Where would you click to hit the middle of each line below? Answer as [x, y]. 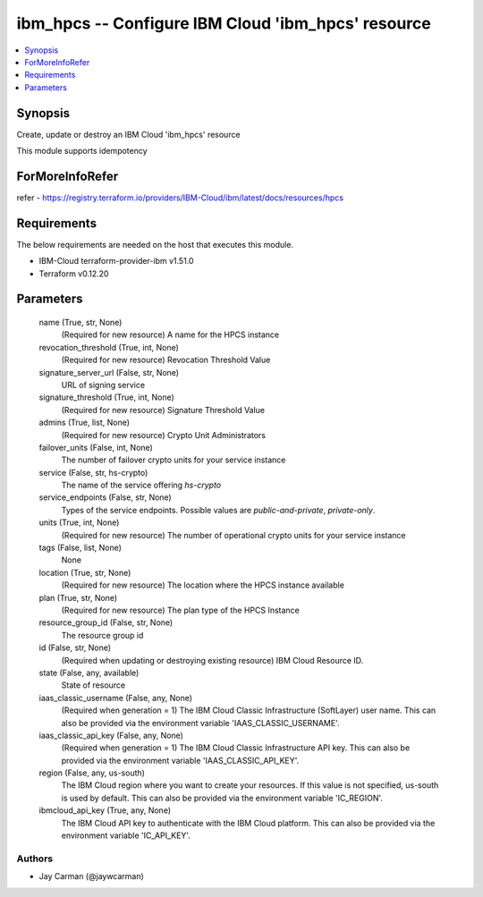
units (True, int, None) [79, 522]
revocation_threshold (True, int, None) [109, 347]
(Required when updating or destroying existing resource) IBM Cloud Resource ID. [212, 660]
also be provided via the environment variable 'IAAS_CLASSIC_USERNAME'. [200, 723]
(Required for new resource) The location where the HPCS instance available [203, 585]
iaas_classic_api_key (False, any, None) [111, 735]
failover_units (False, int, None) [96, 447]
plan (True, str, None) [78, 597]
